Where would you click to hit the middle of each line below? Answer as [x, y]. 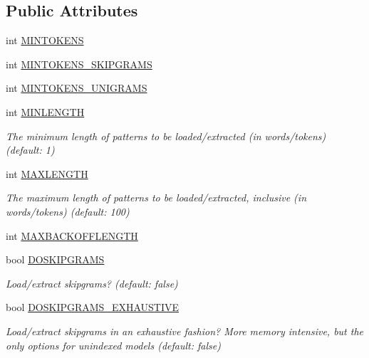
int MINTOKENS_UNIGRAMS [77, 88]
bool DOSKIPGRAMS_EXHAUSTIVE [93, 307]
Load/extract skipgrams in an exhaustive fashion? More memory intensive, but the [185, 331]
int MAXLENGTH [47, 173]
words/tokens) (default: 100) [68, 211]
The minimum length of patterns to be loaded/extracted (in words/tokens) [166, 136]
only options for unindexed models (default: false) [113, 345]
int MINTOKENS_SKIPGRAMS [79, 64]
